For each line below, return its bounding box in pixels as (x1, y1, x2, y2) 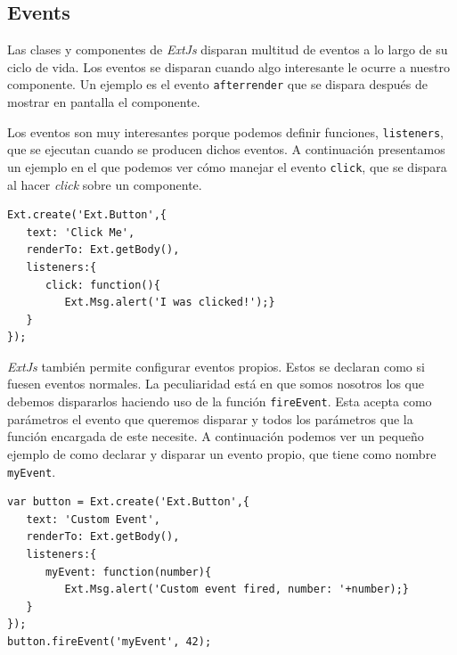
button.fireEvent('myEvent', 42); (7, 635, 212, 648)
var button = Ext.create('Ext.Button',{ (7, 495, 250, 509)
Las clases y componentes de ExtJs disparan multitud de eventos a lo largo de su (7, 40, 448, 59)
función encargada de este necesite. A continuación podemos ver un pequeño (7, 427, 424, 446)
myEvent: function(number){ (45, 565, 212, 578)
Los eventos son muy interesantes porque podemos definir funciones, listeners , (7, 122, 444, 141)
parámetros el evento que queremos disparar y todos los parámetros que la (7, 409, 413, 428)
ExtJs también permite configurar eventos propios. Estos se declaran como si (7, 356, 425, 375)
